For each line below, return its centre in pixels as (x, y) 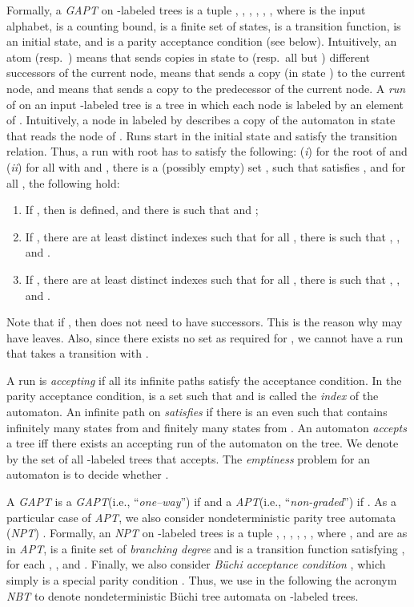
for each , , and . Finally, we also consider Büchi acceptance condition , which (196, 564)
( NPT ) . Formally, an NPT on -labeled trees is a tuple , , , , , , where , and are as (207, 533)
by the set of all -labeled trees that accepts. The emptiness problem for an (189, 458)
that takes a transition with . (78, 353)
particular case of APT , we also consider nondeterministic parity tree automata (201, 517)
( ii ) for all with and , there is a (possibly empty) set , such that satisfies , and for (206, 166)
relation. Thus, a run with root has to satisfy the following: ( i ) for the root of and (207, 151)
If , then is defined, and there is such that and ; (142, 210)
